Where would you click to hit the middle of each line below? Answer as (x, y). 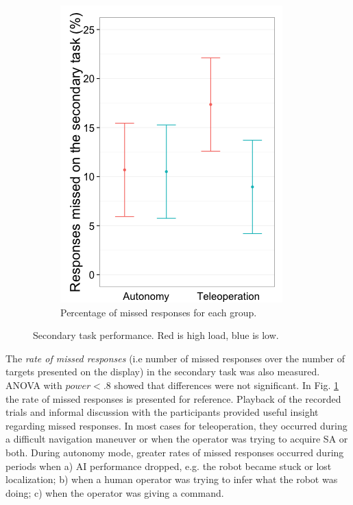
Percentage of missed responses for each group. (159, 312)
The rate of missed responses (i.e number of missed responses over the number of (175, 358)
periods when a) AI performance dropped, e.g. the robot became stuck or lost (169, 466)
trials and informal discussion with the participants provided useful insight (162, 412)
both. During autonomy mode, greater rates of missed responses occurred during (175, 452)
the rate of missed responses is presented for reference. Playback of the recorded (173, 398)
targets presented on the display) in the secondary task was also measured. (163, 372)
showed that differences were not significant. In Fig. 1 (226, 385)
